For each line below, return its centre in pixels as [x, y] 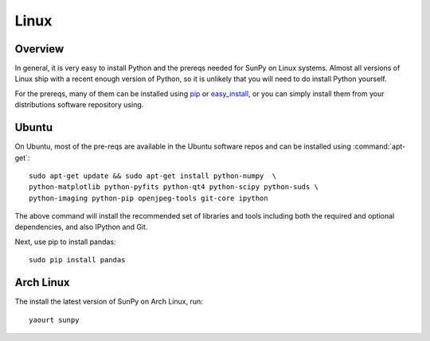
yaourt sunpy [54, 320]
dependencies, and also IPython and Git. [81, 227]
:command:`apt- [379, 146]
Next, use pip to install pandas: [65, 242]
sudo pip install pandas [77, 260]
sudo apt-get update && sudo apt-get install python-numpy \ [153, 176]
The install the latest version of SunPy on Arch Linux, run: [109, 301]
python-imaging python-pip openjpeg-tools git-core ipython [149, 198]
